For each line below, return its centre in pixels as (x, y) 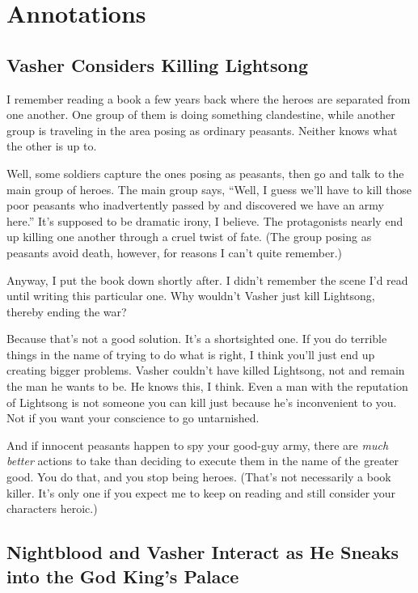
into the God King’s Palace (123, 576)
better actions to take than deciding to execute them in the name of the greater (203, 461)
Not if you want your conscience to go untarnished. (133, 418)
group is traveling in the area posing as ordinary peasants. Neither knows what (202, 130)
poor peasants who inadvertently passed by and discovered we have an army (195, 205)
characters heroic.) (52, 508)
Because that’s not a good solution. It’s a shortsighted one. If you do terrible (197, 339)
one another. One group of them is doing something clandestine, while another (201, 114)
